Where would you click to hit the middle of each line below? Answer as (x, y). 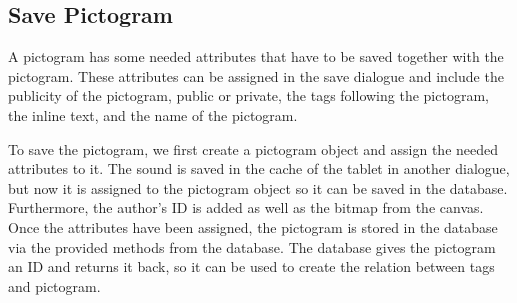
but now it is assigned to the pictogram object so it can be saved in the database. (258, 187)
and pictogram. (54, 285)
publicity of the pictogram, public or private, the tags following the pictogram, (248, 95)
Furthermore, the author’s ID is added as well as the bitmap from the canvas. (246, 207)
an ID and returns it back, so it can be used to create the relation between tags (251, 266)
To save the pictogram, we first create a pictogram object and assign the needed (253, 148)
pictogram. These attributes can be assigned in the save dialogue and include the (256, 75)
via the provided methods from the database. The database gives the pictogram (252, 246)
